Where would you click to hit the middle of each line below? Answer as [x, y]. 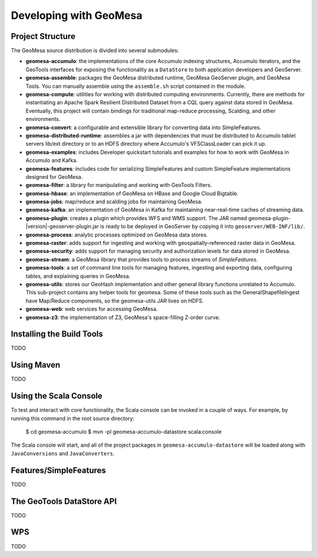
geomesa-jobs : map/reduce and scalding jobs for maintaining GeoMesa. [114, 202]
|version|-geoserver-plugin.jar [62, 227]
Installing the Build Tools [57, 334]
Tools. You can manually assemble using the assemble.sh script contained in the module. [135, 86]
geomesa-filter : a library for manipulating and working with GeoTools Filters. [119, 185]
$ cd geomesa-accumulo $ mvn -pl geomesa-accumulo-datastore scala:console [124, 432]
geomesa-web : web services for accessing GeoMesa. [92, 309]
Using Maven [36, 365]
